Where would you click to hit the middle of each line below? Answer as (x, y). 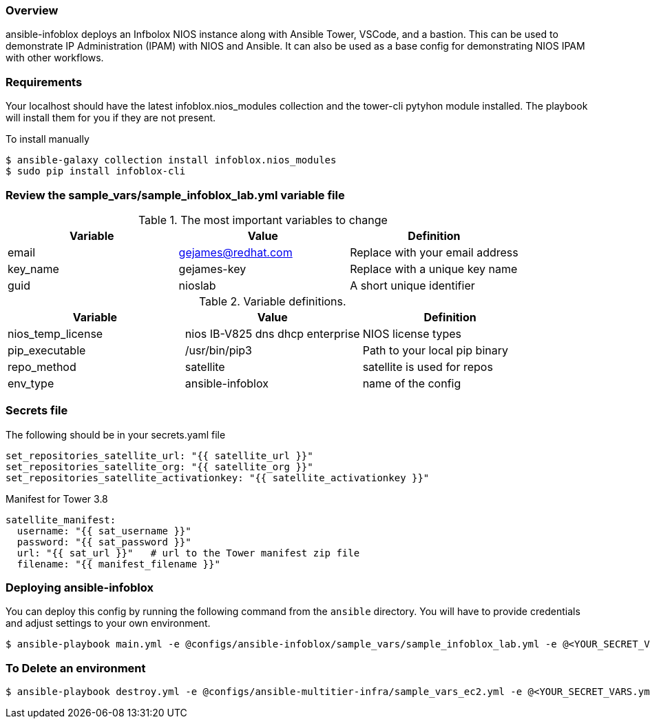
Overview (32, 10)
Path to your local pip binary (435, 350)
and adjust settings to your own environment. (108, 623)
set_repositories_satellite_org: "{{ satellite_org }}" (159, 466)
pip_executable (47, 350)
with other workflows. (55, 58)
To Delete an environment (76, 668)
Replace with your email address (434, 252)
